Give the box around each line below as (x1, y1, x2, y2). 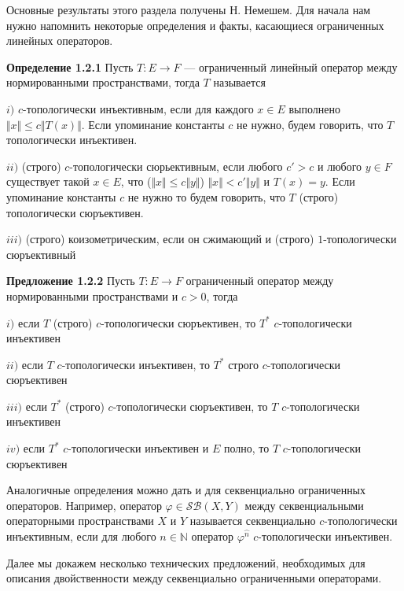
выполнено (288, 100, 340, 116)
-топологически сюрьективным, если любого (69, 157, 283, 174)
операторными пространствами (6, 512, 154, 529)
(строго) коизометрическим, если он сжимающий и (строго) (25, 231, 314, 247)
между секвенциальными (244, 497, 364, 513)
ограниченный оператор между (185, 272, 334, 289)
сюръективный (6, 246, 76, 262)
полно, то (223, 440, 270, 456)
